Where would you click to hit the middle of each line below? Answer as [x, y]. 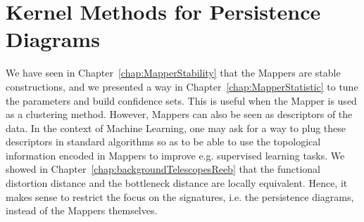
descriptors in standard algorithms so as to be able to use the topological [163, 142]
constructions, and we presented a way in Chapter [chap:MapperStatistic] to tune [182, 86]
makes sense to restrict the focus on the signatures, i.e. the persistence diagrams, [180, 196]
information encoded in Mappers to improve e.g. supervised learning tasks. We [175, 155]
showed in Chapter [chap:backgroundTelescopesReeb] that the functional [163, 169]
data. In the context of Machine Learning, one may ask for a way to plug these [176, 128]
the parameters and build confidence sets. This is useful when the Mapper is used [181, 100]
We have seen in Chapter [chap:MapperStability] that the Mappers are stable [173, 73]
